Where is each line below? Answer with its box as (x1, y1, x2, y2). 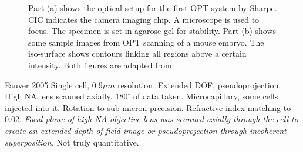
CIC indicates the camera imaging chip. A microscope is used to (28, 13, 260, 25)
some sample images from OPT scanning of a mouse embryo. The (28, 36, 264, 48)
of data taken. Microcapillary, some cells (133, 90, 278, 102)
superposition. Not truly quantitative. (5, 136, 139, 148)
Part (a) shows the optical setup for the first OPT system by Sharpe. (28, 2, 277, 13)
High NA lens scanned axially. (5, 90, 113, 102)
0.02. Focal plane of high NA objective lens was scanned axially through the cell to (5, 113, 298, 125)
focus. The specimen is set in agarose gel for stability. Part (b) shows (28, 25, 277, 37)
